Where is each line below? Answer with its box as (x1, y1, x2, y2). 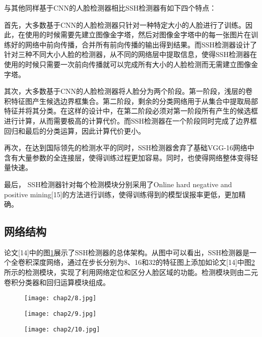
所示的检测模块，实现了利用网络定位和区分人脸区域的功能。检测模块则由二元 (4, 267, 258, 277)
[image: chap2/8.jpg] (24, 295, 97, 302)
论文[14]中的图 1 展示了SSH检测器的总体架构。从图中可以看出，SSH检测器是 (4, 247, 249, 257)
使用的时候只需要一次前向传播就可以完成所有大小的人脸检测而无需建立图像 (4, 59, 251, 69)
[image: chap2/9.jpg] (24, 310, 97, 317)
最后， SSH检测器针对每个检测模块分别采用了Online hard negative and (4, 179, 232, 189)
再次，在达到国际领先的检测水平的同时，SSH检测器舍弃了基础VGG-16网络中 (4, 142, 254, 153)
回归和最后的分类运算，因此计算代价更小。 (4, 125, 145, 136)
